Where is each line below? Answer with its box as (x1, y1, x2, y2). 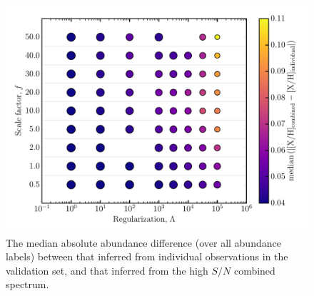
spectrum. (6, 277, 49, 292)
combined (233, 262, 275, 277)
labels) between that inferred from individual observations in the (6, 249, 288, 264)
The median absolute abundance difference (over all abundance (6, 235, 281, 250)
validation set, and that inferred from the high (6, 262, 208, 277)
